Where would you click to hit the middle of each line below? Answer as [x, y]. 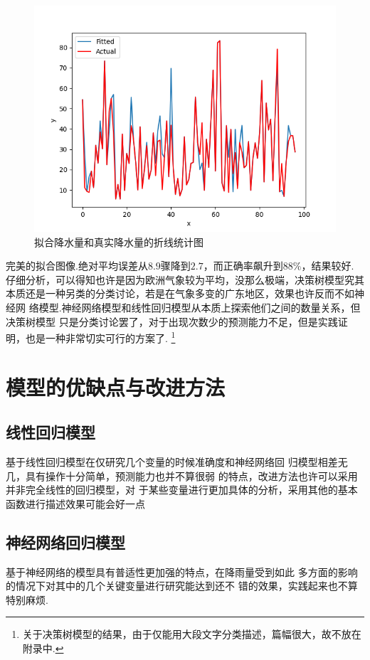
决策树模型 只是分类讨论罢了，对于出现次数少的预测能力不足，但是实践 [172, 321]
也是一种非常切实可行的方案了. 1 [100, 337]
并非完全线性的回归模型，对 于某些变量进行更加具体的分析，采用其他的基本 [182, 490]
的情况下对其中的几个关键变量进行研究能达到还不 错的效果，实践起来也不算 [182, 586]
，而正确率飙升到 [243, 266]
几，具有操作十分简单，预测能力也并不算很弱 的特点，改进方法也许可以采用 [182, 475]
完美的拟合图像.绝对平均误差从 [77, 266]
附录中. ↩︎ [43, 648]
